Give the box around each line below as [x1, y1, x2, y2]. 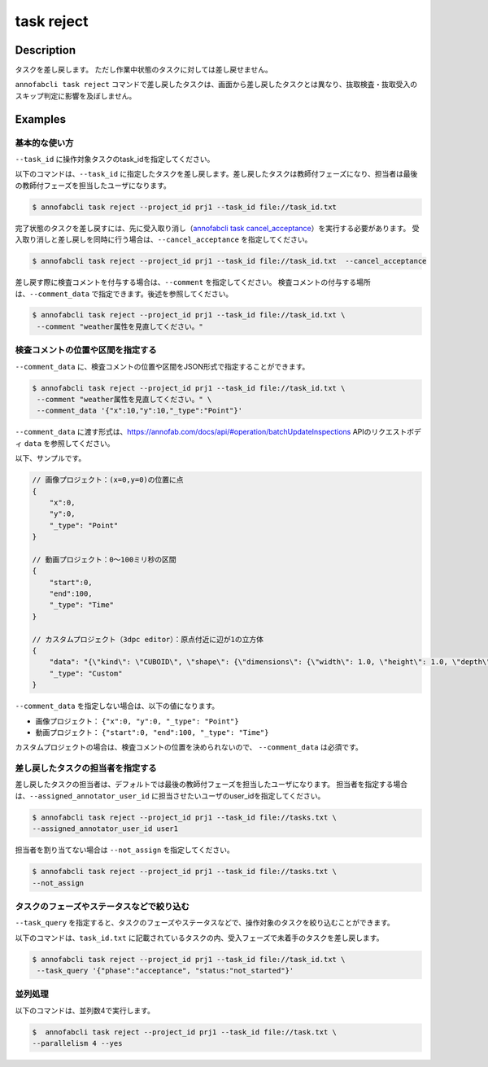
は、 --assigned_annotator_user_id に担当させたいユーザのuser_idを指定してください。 [15, 790, 325, 801]
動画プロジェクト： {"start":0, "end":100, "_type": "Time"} [35, 727, 269, 737]
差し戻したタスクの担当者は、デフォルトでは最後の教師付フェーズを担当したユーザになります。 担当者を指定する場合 [15, 780, 408, 789]
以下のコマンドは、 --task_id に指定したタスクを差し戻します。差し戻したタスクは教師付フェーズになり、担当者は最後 [15, 169, 418, 179]
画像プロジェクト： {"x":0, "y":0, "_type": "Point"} [35, 716, 239, 726]
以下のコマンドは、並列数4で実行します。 [15, 1005, 155, 1015]
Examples [15, 112, 67, 126]
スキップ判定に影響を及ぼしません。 [15, 90, 137, 101]
